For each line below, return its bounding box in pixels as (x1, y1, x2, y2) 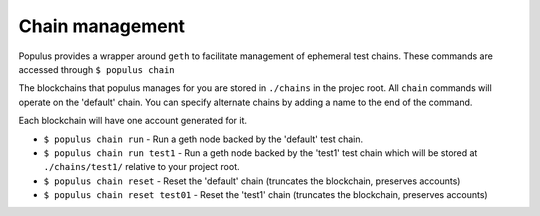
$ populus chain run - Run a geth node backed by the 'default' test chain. (43, 133, 364, 145)
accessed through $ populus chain (18, 63, 175, 75)
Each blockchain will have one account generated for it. (18, 115, 248, 127)
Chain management (18, 15, 185, 37)
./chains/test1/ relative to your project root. (43, 161, 240, 173)
